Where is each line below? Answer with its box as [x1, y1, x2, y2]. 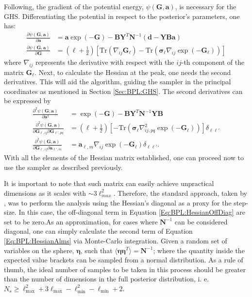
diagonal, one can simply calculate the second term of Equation [4, 226, 193, 236]
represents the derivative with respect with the [35, 56, 174, 67]
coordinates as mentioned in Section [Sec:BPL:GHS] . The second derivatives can [4, 86, 243, 96]
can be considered [174, 216, 228, 226]
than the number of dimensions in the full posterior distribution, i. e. [4, 274, 209, 284]
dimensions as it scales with [4, 187, 86, 198]
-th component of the [181, 56, 245, 67]
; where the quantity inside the [153, 245, 245, 255]
